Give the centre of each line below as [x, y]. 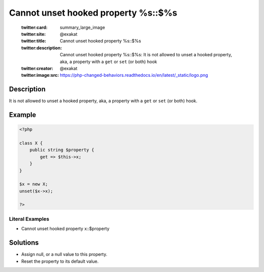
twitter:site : [33, 34]
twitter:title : [34, 41]
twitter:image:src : [40, 75]
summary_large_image [82, 27]
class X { [31, 143]
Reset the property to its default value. [60, 261]
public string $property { [62, 150]
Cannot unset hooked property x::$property [65, 229]
